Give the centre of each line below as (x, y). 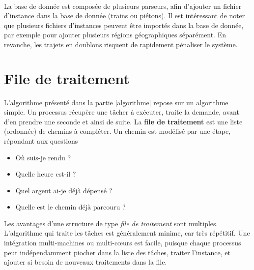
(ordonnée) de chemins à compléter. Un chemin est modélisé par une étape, (117, 131)
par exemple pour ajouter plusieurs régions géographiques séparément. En (115, 35)
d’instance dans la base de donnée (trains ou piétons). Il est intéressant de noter (125, 15)
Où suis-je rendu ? (43, 157)
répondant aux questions (41, 140)
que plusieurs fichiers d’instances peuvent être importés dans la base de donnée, (124, 25)
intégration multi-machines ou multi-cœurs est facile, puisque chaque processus (123, 243)
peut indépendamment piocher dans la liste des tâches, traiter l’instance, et (117, 252)
